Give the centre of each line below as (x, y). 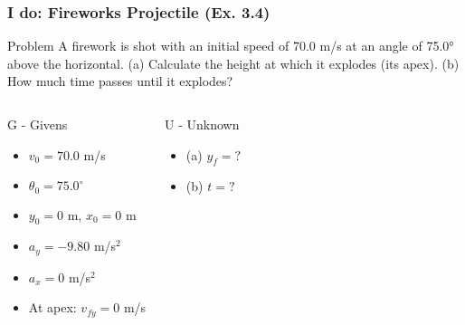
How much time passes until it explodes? (120, 81)
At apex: (52, 307)
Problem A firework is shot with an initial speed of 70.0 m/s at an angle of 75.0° (231, 46)
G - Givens (38, 124)
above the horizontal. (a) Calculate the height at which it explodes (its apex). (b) (233, 63)
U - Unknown (202, 124)
